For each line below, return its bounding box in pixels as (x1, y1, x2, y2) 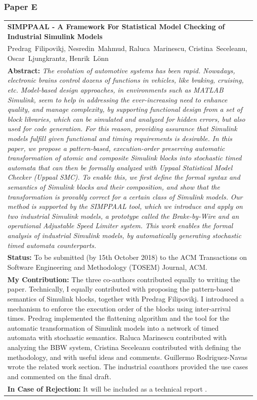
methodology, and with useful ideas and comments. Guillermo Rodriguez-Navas (7, 351, 248, 362)
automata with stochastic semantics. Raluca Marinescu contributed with (7, 332, 227, 343)
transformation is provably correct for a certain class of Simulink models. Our (7, 191, 243, 201)
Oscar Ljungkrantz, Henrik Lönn (7, 53, 109, 63)
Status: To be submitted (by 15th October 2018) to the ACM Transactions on (7, 252, 247, 262)
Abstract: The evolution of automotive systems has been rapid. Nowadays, (7, 65, 235, 75)
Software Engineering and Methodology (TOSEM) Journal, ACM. (7, 261, 208, 272)
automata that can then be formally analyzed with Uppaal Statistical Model (7, 162, 233, 172)
